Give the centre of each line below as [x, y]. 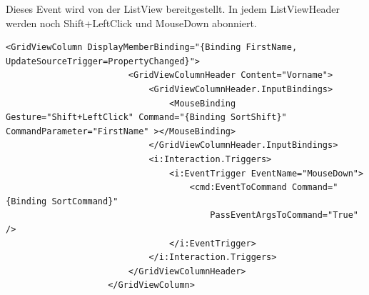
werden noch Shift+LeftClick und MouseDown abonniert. [131, 22]
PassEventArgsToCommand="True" [284, 215]
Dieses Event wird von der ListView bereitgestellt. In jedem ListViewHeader [173, 9]
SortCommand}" [85, 201]
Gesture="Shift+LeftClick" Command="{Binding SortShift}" [146, 117]
